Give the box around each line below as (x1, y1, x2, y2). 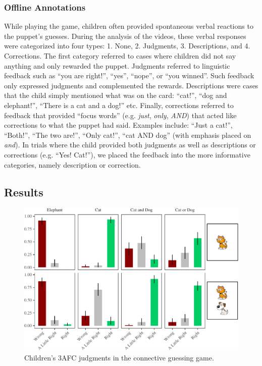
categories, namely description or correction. (4, 159, 141, 170)
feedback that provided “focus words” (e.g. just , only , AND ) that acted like (4, 110, 237, 120)
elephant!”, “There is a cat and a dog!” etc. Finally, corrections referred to (4, 99, 234, 110)
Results (4, 184, 43, 199)
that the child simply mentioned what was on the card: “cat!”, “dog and (4, 90, 227, 100)
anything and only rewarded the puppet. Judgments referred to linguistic (4, 60, 230, 71)
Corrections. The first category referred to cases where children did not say (4, 50, 236, 61)
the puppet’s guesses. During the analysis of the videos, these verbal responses (4, 30, 246, 41)
